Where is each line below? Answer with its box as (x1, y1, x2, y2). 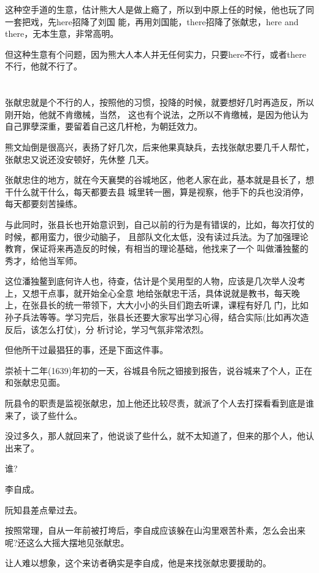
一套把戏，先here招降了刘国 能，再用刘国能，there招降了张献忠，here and (5, 15, 299, 28)
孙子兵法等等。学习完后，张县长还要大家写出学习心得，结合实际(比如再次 (5, 311, 301, 324)
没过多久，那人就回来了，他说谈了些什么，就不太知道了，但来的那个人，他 (5, 429, 306, 442)
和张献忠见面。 (5, 376, 65, 389)
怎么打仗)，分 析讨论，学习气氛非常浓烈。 (39, 322, 209, 335)
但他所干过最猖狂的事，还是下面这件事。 (5, 343, 168, 356)
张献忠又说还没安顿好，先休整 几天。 (5, 152, 154, 165)
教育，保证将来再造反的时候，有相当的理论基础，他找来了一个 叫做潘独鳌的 (5, 242, 309, 255)
